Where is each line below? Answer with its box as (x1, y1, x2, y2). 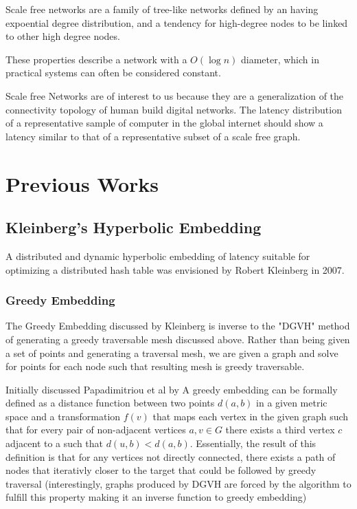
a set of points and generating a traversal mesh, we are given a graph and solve (5, 345, 338, 360)
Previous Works (5, 169, 159, 197)
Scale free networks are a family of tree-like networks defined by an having (5, 2, 319, 16)
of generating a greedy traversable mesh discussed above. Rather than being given (5, 332, 350, 346)
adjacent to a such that (5, 436, 104, 451)
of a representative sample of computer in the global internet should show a (5, 116, 323, 130)
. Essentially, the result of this (189, 436, 316, 451)
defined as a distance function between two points (5, 396, 215, 410)
